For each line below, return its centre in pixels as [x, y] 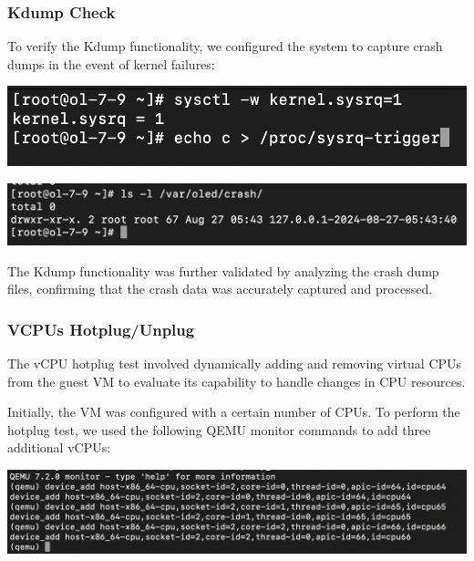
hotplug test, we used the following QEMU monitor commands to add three [219, 429]
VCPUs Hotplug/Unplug [101, 329]
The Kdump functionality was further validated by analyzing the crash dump [223, 270]
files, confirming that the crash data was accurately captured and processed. [220, 289]
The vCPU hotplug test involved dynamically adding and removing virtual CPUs [235, 364]
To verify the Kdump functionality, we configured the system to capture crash [225, 46]
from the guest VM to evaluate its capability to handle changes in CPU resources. [237, 381]
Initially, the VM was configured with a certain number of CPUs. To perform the [234, 412]
